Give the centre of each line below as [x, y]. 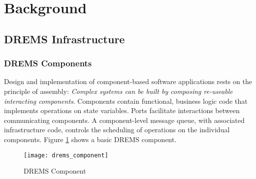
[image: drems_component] [66, 155]
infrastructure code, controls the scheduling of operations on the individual [117, 130]
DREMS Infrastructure [64, 39]
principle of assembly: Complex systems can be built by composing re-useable [118, 91]
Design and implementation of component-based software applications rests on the [128, 81]
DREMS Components [48, 63]
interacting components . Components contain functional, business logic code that [126, 101]
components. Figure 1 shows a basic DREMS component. [90, 139]
